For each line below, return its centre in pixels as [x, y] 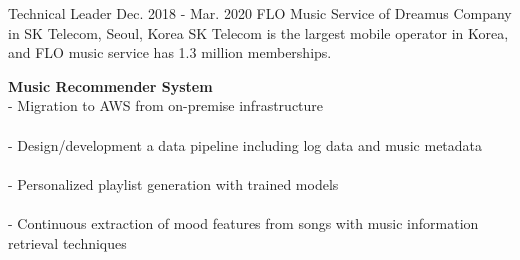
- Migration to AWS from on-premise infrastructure [166, 105]
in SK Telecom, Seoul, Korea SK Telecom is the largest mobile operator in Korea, [258, 32]
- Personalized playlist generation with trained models [173, 183]
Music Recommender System [110, 85]
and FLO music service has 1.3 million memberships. [170, 52]
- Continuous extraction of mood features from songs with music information [243, 222]
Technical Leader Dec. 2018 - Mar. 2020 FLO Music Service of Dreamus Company [260, 13]
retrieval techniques [67, 242]
